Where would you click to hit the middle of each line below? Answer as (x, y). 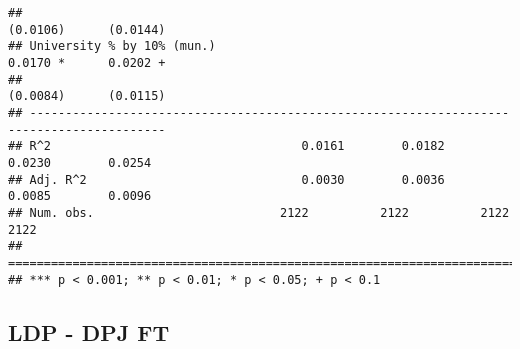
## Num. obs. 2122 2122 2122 (259, 212)
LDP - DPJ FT (89, 331)
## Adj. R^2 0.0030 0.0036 (226, 179)
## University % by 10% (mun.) (112, 46)
